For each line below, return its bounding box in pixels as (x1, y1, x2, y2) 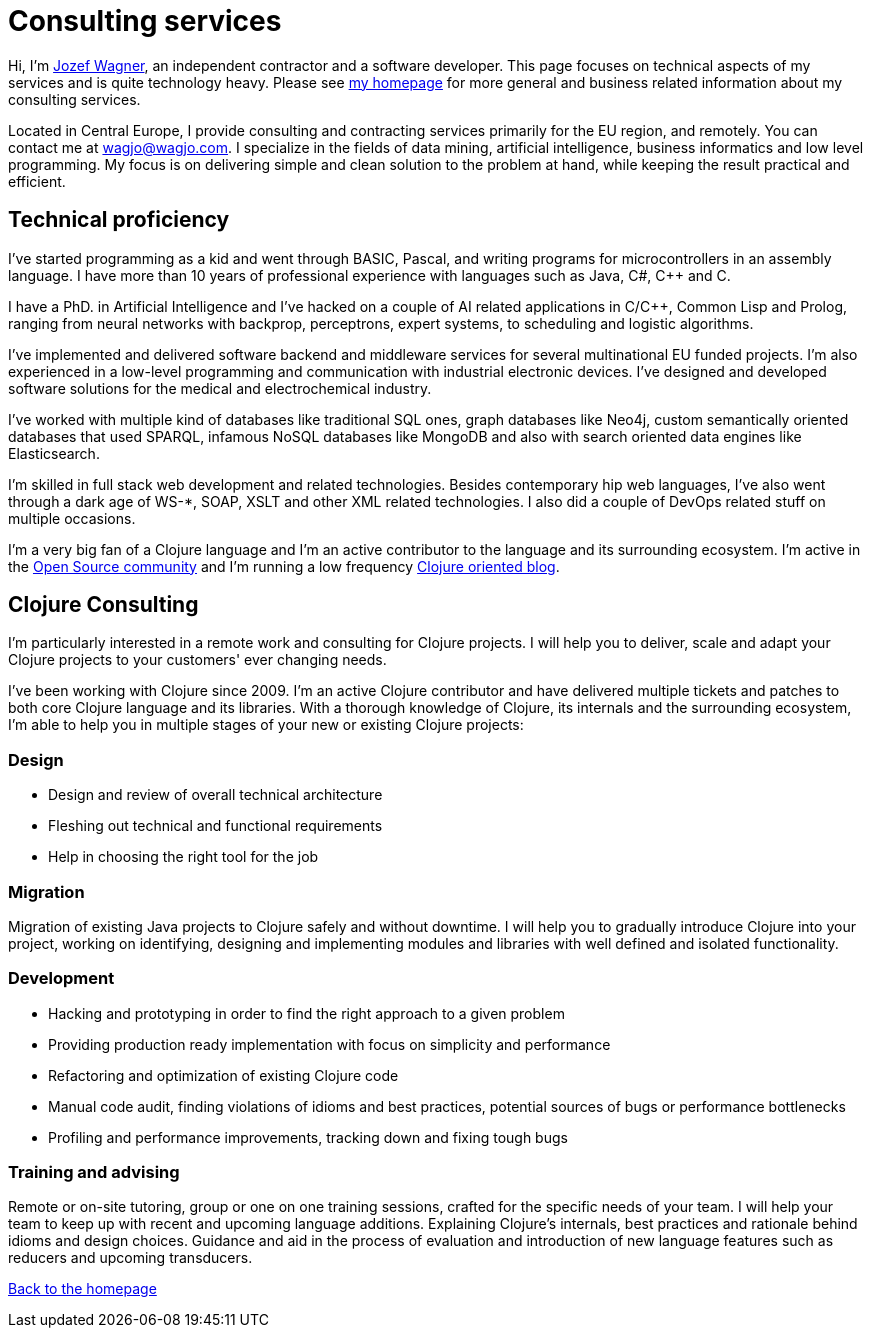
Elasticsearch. (8, 444, 100, 462)
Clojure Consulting (8, 592, 199, 618)
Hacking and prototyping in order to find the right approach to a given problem (48, 1004, 565, 1022)
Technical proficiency (8, 207, 230, 233)
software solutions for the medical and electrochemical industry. (8, 379, 432, 397)
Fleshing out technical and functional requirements (48, 817, 383, 835)
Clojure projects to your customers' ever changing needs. (8, 651, 387, 669)
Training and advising (8, 1162, 180, 1183)
